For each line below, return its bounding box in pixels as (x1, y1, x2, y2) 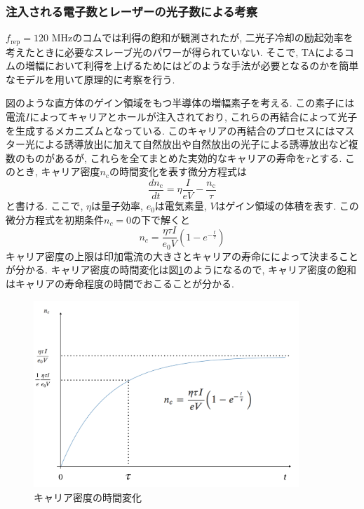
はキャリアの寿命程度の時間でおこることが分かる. (6, 276, 234, 290)
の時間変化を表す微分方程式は (109, 164, 248, 179)
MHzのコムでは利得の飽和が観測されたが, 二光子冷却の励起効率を (51, 30, 353, 45)
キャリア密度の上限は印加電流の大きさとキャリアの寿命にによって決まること (6, 248, 358, 263)
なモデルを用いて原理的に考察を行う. (6, 72, 175, 86)
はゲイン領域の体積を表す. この (215, 198, 359, 213)
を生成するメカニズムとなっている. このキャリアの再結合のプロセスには (6, 123, 335, 137)
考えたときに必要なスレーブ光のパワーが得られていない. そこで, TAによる (6, 44, 344, 59)
